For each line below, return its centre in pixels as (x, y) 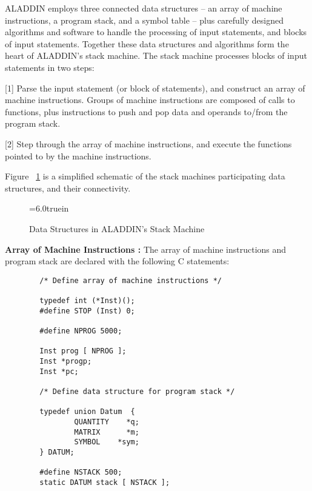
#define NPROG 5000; (81, 331)
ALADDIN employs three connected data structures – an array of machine (144, 8)
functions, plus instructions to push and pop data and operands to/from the (146, 111)
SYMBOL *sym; (107, 442)
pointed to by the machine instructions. (78, 155)
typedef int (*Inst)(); (87, 301)
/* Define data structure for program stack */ (137, 391)
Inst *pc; (59, 371)
